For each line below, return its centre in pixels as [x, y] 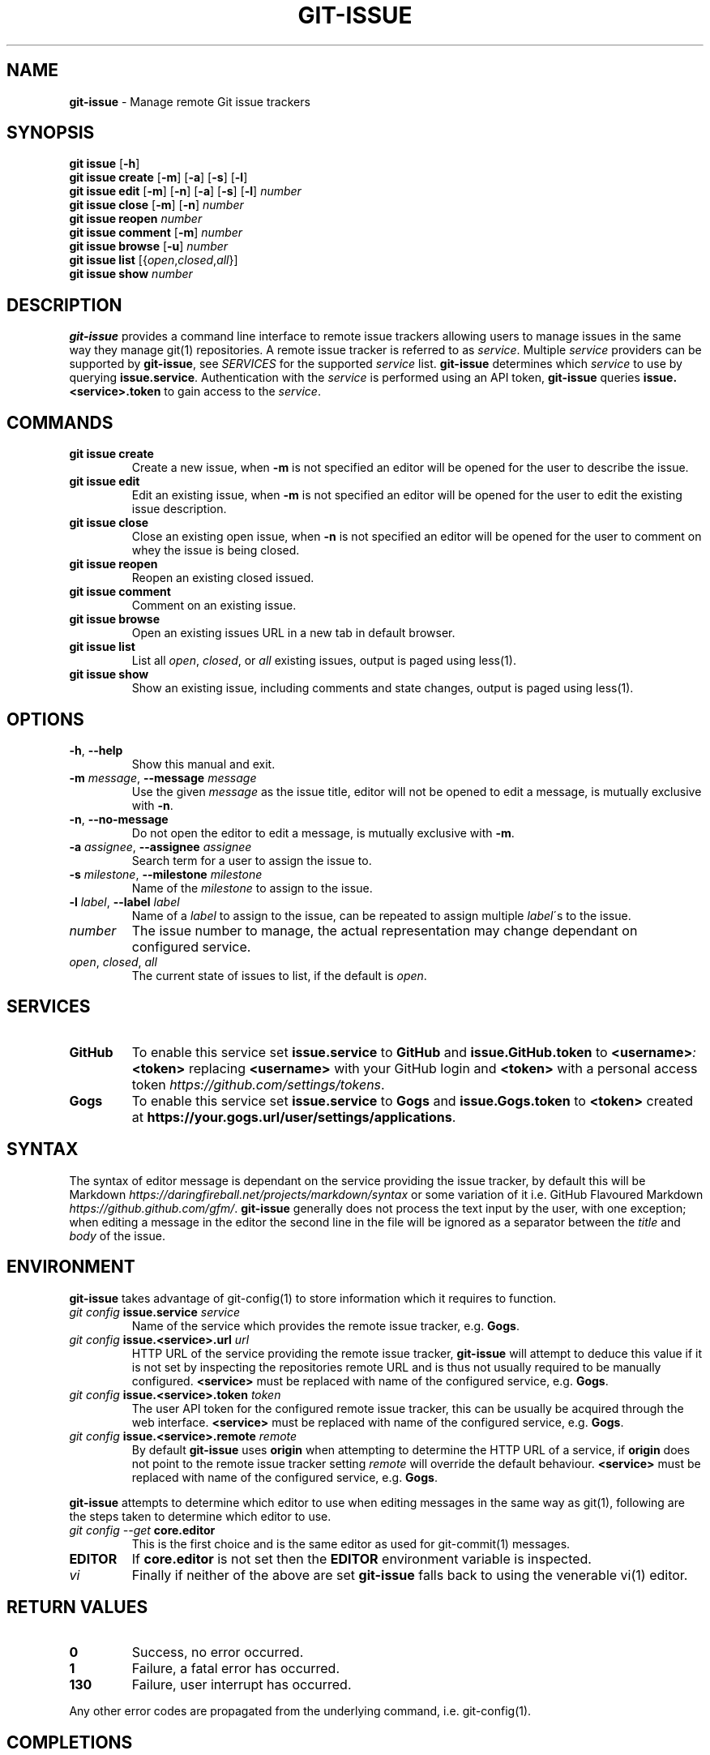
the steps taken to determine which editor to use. [200, 1516]
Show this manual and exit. [203, 764]
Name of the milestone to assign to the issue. [252, 888]
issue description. [179, 509]
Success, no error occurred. [218, 1652]
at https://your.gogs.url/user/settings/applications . [294, 1117]
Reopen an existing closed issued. [223, 578]
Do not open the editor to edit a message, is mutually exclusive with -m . [323, 833]
